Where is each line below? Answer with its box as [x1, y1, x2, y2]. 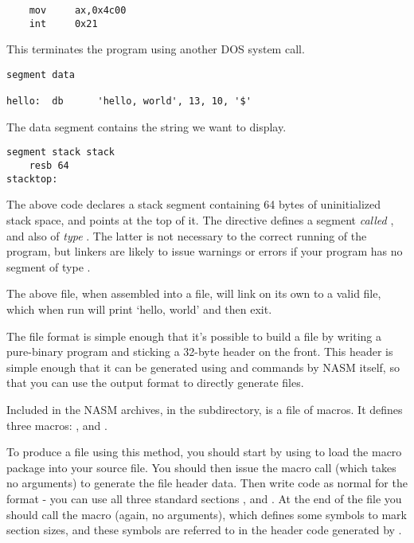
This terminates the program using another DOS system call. [6, 41, 305, 57]
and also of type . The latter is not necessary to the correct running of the [6, 227, 367, 244]
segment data [6, 68, 75, 80]
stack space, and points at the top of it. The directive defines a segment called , [6, 212, 394, 229]
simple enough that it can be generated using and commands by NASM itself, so [6, 358, 400, 375]
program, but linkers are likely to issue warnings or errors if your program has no [6, 243, 403, 260]
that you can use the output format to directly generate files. [6, 374, 304, 391]
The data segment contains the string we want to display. [6, 118, 287, 135]
